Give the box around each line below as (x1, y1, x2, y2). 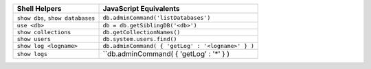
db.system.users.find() (102, 36, 177, 42)
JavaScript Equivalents (102, 4, 180, 13)
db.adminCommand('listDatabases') (102, 14, 211, 21)
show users (16, 36, 52, 42)
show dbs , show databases (16, 13, 95, 22)
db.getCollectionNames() (102, 29, 181, 36)
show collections (16, 29, 71, 36)
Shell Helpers (16, 4, 62, 13)
